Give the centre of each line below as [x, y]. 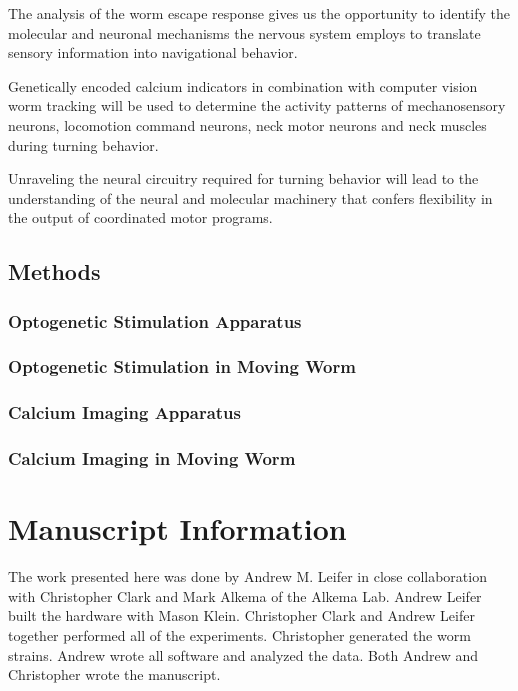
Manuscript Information [177, 528]
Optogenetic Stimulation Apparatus [155, 320]
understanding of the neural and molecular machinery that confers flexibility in [250, 197]
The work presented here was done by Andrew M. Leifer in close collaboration [247, 576]
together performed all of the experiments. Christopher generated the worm [239, 635]
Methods [54, 271]
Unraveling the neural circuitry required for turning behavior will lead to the [243, 178]
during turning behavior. [83, 144]
